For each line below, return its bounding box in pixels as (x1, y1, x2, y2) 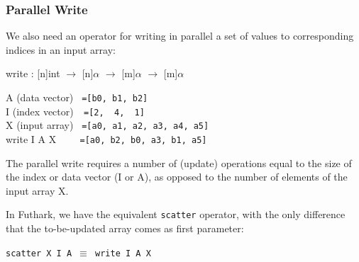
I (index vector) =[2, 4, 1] (6, 103, 145, 118)
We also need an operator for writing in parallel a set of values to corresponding (6, 28, 354, 43)
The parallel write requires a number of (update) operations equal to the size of (6, 155, 352, 170)
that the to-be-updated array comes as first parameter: (6, 221, 244, 236)
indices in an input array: (6, 42, 116, 57)
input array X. (6, 183, 69, 198)
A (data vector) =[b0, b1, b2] (6, 90, 148, 104)
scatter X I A (6, 248, 72, 258)
